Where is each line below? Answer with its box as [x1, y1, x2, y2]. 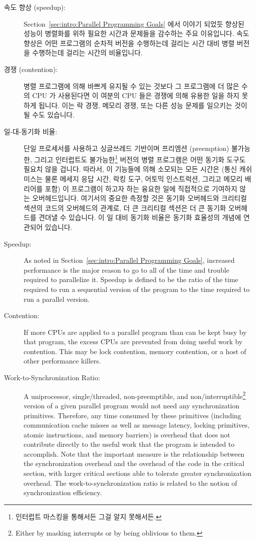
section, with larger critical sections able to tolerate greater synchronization [24, 468, 252, 478]
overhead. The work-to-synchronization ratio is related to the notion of [24, 477, 237, 488]
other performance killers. [24, 356, 101, 366]
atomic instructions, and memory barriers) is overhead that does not [24, 429, 230, 439]
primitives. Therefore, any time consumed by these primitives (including [24, 410, 241, 420]
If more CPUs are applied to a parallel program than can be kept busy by [24, 326, 247, 337]
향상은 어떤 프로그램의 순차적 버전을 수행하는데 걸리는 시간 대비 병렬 [24, 37, 235, 48]
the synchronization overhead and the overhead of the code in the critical [24, 458, 245, 469]
